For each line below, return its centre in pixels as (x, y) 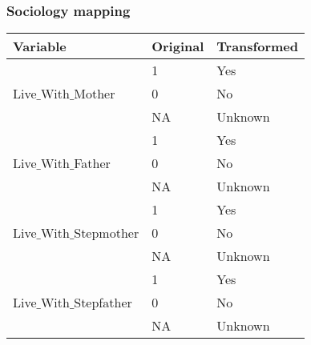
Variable (40, 46)
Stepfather (103, 303)
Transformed (257, 46)
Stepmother (107, 233)
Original (178, 46)
